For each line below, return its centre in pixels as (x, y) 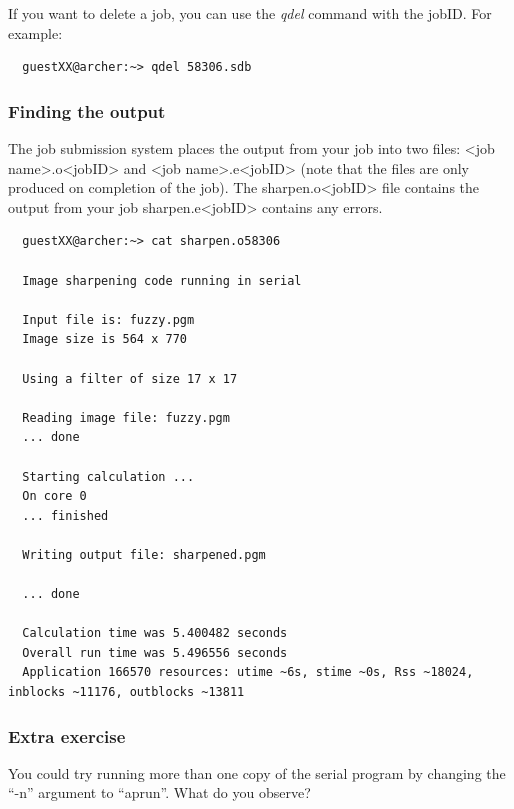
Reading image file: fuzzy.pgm (126, 417)
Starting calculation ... (108, 476)
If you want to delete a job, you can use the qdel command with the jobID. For (250, 13)
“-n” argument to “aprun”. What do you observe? (159, 792)
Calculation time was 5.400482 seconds (155, 633)
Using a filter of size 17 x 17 (130, 378)
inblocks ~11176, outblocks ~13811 (126, 692)
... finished (65, 515)
